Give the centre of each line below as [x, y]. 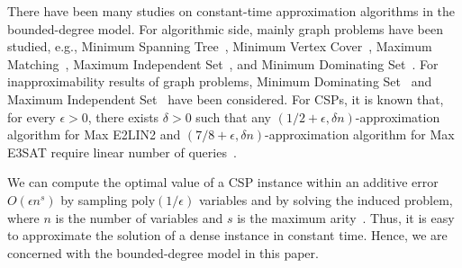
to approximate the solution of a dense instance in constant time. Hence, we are [227, 235]
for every [32, 116]
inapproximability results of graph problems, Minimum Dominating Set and [220, 81]
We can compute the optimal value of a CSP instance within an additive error [223, 182]
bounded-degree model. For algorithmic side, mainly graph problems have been [225, 28]
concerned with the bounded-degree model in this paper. [163, 252]
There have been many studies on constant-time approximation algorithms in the [231, 11]
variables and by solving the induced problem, [326, 199]
